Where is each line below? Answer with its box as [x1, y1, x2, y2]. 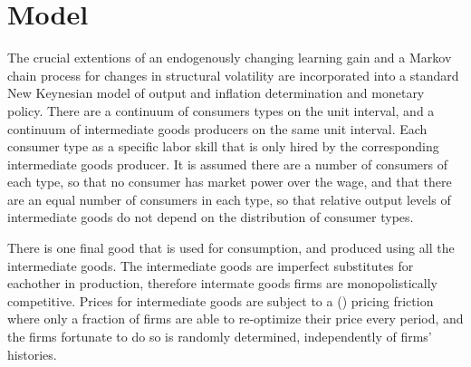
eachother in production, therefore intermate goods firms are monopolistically [7, 274, 437, 293]
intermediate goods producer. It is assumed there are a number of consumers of [7, 154, 448, 173]
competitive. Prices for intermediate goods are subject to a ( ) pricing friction [7, 291, 434, 310]
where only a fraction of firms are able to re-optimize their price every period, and [7, 309, 464, 328]
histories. [7, 344, 57, 363]
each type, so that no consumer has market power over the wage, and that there [7, 172, 452, 191]
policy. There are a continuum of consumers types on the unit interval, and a [7, 101, 435, 120]
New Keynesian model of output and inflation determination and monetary [7, 83, 425, 102]
